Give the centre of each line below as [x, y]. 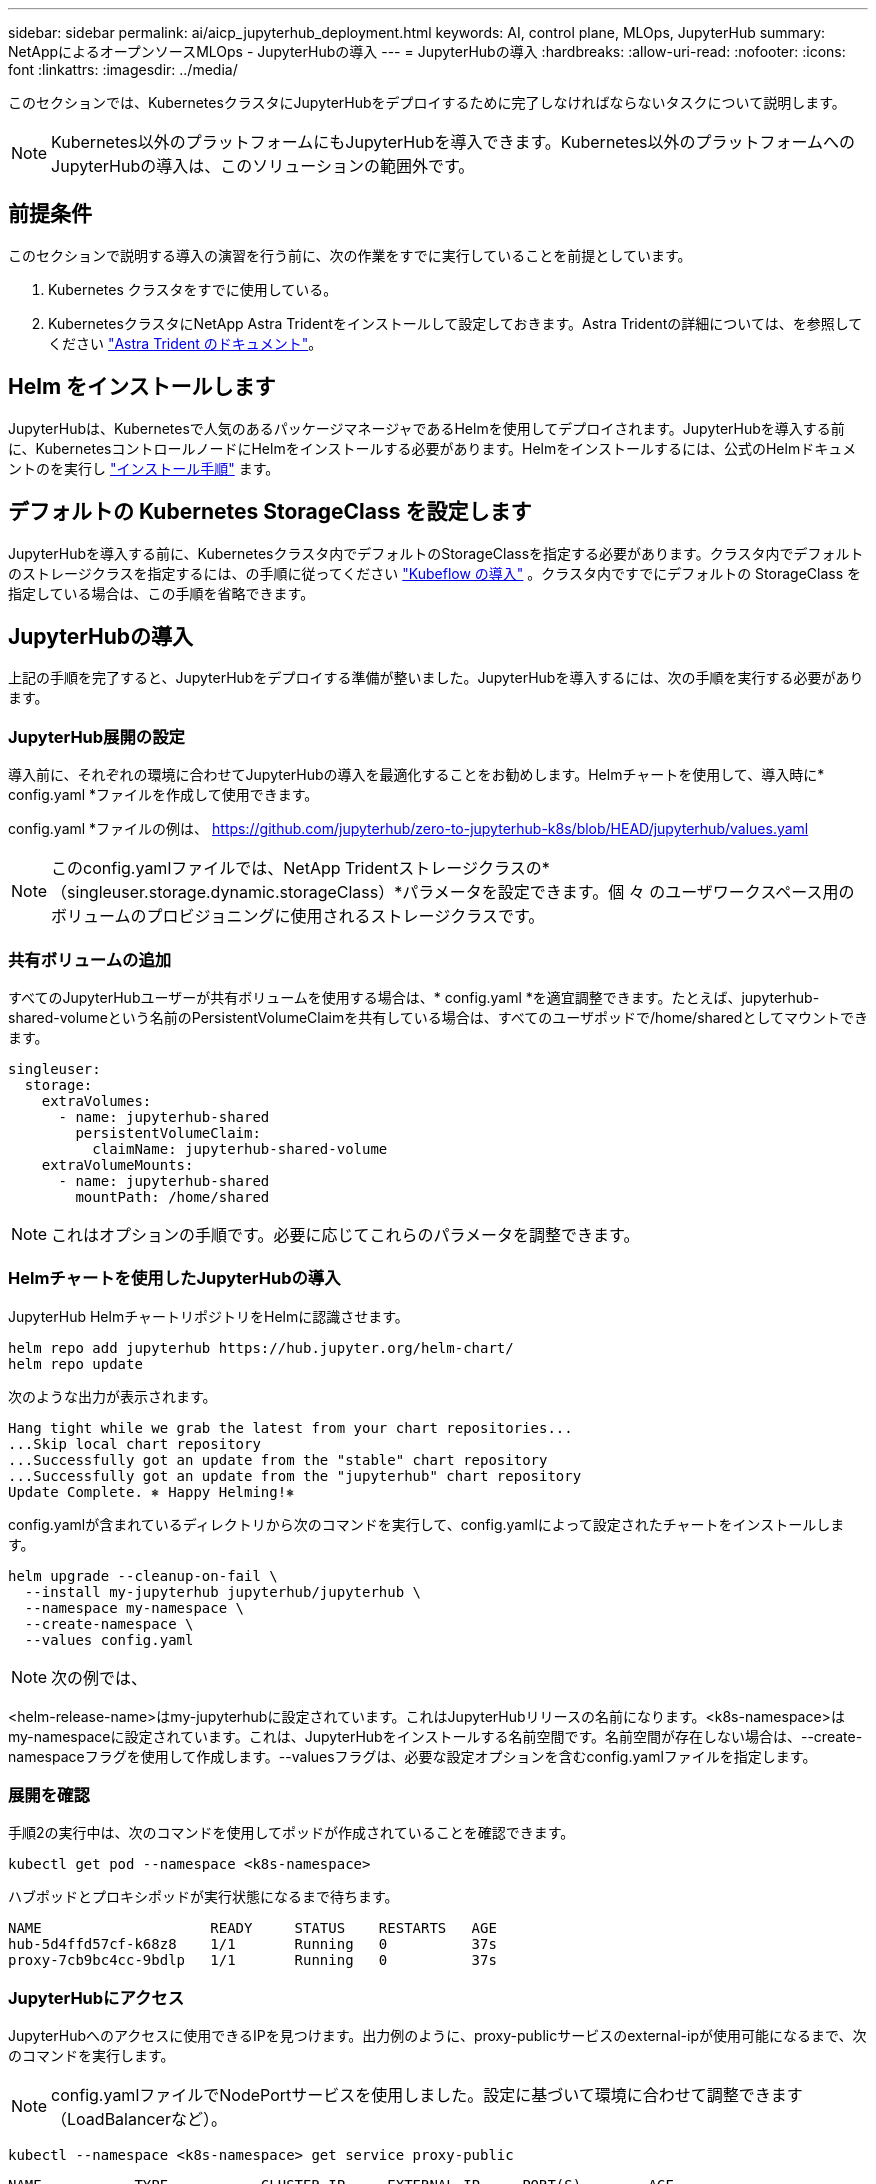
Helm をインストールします [142, 387]
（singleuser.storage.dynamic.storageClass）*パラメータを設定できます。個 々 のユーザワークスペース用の [453, 892]
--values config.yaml [109, 1639]
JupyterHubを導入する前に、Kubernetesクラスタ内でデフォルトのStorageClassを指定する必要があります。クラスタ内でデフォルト [436, 553]
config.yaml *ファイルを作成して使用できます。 [163, 795]
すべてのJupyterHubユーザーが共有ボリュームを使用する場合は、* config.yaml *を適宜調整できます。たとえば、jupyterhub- [414, 997]
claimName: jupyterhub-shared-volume [240, 1148]
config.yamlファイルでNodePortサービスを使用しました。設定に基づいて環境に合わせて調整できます [427, 2095]
